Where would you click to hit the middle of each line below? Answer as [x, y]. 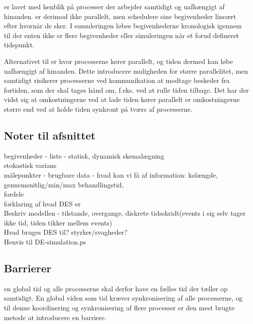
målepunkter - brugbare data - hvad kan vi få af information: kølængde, [111, 174]
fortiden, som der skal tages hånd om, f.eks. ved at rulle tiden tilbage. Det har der [126, 90]
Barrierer [28, 268]
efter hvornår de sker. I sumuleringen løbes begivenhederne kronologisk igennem [123, 26]
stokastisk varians [30, 165]
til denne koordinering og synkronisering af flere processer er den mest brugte [119, 308]
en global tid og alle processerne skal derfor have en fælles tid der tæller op [116, 288]
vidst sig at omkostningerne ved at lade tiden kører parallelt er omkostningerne [122, 99]
